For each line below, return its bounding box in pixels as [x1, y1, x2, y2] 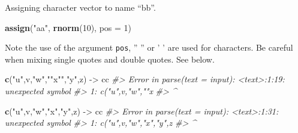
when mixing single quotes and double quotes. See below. [5, 52, 215, 65]
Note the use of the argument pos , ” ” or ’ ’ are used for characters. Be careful [5, 41, 293, 54]
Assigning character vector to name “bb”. [5, 1, 156, 13]
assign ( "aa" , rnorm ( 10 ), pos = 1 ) [5, 21, 132, 33]
